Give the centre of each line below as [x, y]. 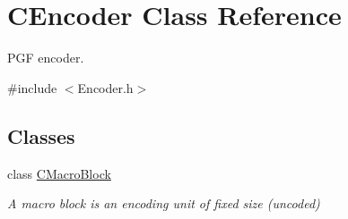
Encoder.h [105, 87]
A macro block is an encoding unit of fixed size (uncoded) [164, 203]
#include [32, 87]
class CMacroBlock [59, 173]
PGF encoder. [46, 58]
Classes [41, 135]
